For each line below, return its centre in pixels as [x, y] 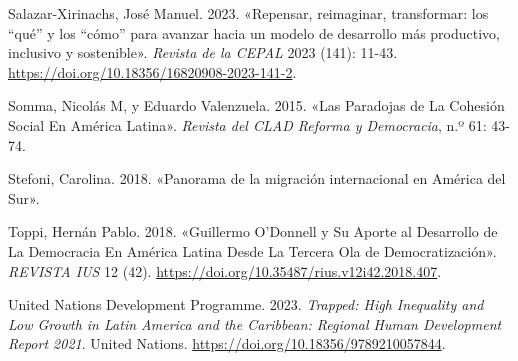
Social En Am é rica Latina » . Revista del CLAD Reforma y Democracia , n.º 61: [247, 124]
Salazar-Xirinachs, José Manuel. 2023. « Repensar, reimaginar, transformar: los [248, 13]
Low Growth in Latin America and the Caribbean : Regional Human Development [255, 323]
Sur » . [24, 197]
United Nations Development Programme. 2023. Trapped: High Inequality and [246, 304]
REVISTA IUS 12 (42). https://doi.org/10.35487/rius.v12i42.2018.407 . [225, 270]
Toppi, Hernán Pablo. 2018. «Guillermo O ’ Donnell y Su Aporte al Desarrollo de [253, 231]
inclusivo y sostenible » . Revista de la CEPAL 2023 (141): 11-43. [203, 52]
